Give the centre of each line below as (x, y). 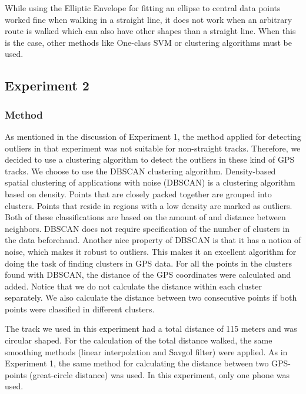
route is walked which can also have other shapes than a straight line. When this (150, 31)
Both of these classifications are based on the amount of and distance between (145, 217)
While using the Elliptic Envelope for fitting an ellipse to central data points (143, 8)
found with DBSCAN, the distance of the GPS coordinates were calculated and (148, 275)
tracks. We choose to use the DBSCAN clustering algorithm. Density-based (140, 171)
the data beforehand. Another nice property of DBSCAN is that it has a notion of (153, 240)
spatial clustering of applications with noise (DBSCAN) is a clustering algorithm (150, 182)
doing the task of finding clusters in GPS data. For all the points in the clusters (148, 263)
